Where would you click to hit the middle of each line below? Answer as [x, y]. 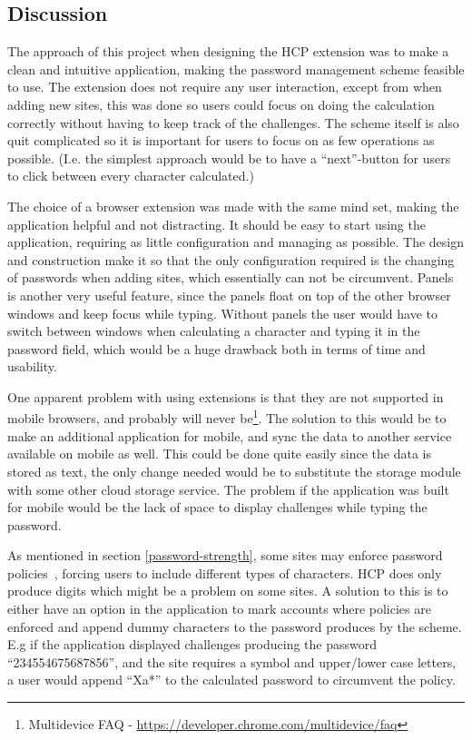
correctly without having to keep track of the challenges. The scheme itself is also [233, 122]
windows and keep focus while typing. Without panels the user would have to [223, 313]
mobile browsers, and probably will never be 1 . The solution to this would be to [227, 417]
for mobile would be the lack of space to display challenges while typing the [217, 507]
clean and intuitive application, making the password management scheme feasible [236, 69]
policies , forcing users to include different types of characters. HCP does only [225, 572]
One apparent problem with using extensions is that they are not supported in [226, 396]
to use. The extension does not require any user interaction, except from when [225, 87]
